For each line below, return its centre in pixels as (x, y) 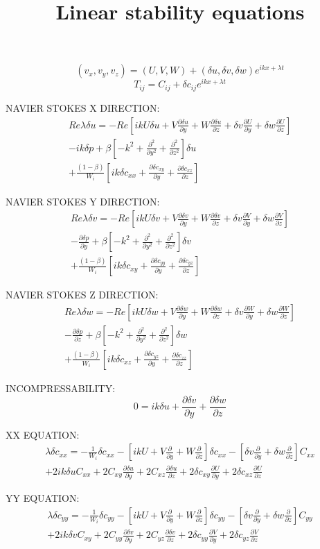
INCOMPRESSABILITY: (61, 388)
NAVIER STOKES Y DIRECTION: (83, 201)
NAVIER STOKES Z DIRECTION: (82, 295)
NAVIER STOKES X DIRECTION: (83, 107)
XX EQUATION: (43, 434)
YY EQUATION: (43, 498)
